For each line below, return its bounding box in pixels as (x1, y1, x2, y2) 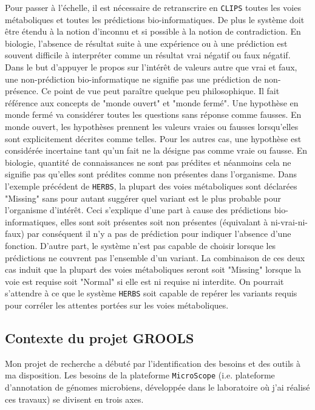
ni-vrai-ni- (270, 215, 308, 228)
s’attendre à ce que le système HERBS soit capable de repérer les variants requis (5, 287, 297, 299)
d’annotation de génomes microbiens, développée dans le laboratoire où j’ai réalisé (5, 381, 310, 394)
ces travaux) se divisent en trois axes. (5, 392, 144, 405)
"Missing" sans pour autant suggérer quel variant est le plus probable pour (5, 191, 281, 204)
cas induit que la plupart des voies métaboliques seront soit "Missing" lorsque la (5, 263, 302, 276)
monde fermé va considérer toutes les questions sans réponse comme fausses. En (5, 108, 302, 121)
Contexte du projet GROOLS (5, 329, 194, 347)
